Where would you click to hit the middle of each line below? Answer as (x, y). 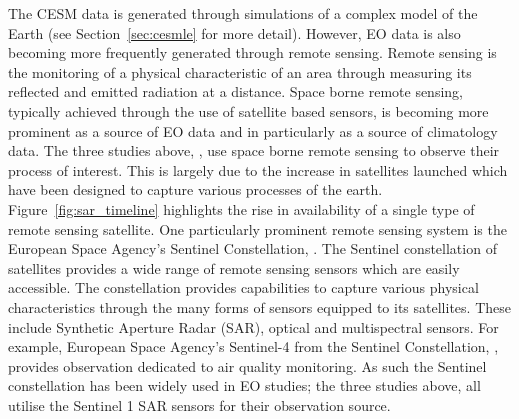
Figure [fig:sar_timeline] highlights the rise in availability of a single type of (241, 208)
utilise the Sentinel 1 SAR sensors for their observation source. (199, 404)
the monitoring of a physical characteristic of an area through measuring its (240, 71)
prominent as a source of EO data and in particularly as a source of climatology (253, 130)
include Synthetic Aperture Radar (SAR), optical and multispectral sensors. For (253, 326)
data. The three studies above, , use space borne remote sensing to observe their (254, 150)
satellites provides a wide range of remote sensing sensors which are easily (234, 267)
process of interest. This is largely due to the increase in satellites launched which (258, 169)
